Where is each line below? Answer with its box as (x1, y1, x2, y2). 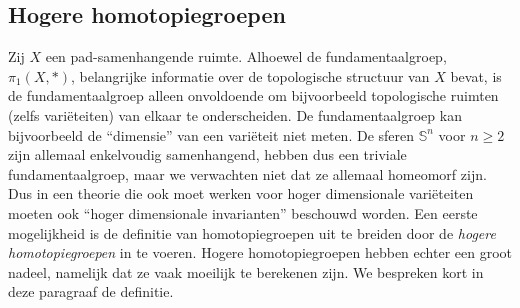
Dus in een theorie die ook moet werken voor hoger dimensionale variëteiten (8, 183, 474, 204)
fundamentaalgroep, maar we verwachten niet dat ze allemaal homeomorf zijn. (8, 163, 487, 184)
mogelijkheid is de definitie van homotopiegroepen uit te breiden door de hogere (8, 222, 496, 243)
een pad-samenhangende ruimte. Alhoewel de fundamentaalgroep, (45, 46, 447, 67)
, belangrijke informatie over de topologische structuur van (70, 65, 430, 86)
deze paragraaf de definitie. (8, 281, 174, 302)
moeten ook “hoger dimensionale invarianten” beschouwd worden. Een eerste (8, 202, 478, 223)
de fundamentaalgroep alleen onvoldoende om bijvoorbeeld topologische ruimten (8, 85, 499, 106)
